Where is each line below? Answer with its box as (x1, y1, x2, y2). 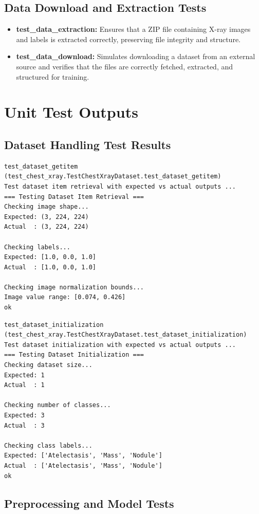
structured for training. (16, 71, 89, 82)
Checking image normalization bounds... (4, 283, 144, 291)
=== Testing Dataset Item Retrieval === (4, 193, 144, 200)
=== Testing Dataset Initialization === (4, 351, 144, 359)
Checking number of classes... (4, 401, 111, 409)
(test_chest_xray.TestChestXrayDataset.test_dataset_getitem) (4, 173, 221, 180)
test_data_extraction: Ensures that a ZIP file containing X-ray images (16, 24, 251, 34)
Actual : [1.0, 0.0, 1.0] (4, 263, 96, 271)
